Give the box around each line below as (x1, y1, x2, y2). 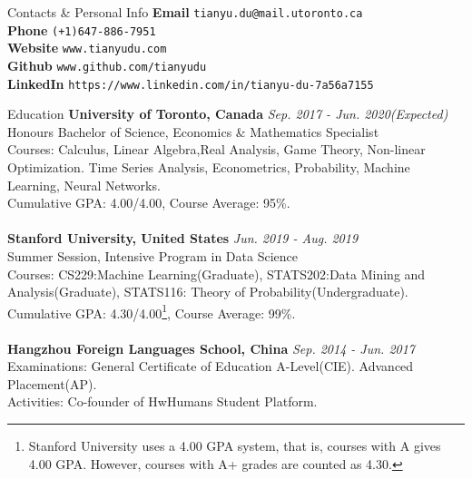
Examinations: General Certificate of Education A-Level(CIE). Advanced (7, 357, 414, 376)
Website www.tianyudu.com (7, 38, 167, 57)
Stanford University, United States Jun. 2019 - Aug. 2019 (7, 229, 359, 248)
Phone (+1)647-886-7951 (7, 20, 156, 39)
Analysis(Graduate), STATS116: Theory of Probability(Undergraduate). (7, 282, 408, 301)
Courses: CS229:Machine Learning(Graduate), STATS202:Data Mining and (7, 264, 426, 283)
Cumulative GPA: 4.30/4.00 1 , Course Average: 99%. (7, 300, 296, 322)
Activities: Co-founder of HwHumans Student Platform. (7, 392, 318, 411)
